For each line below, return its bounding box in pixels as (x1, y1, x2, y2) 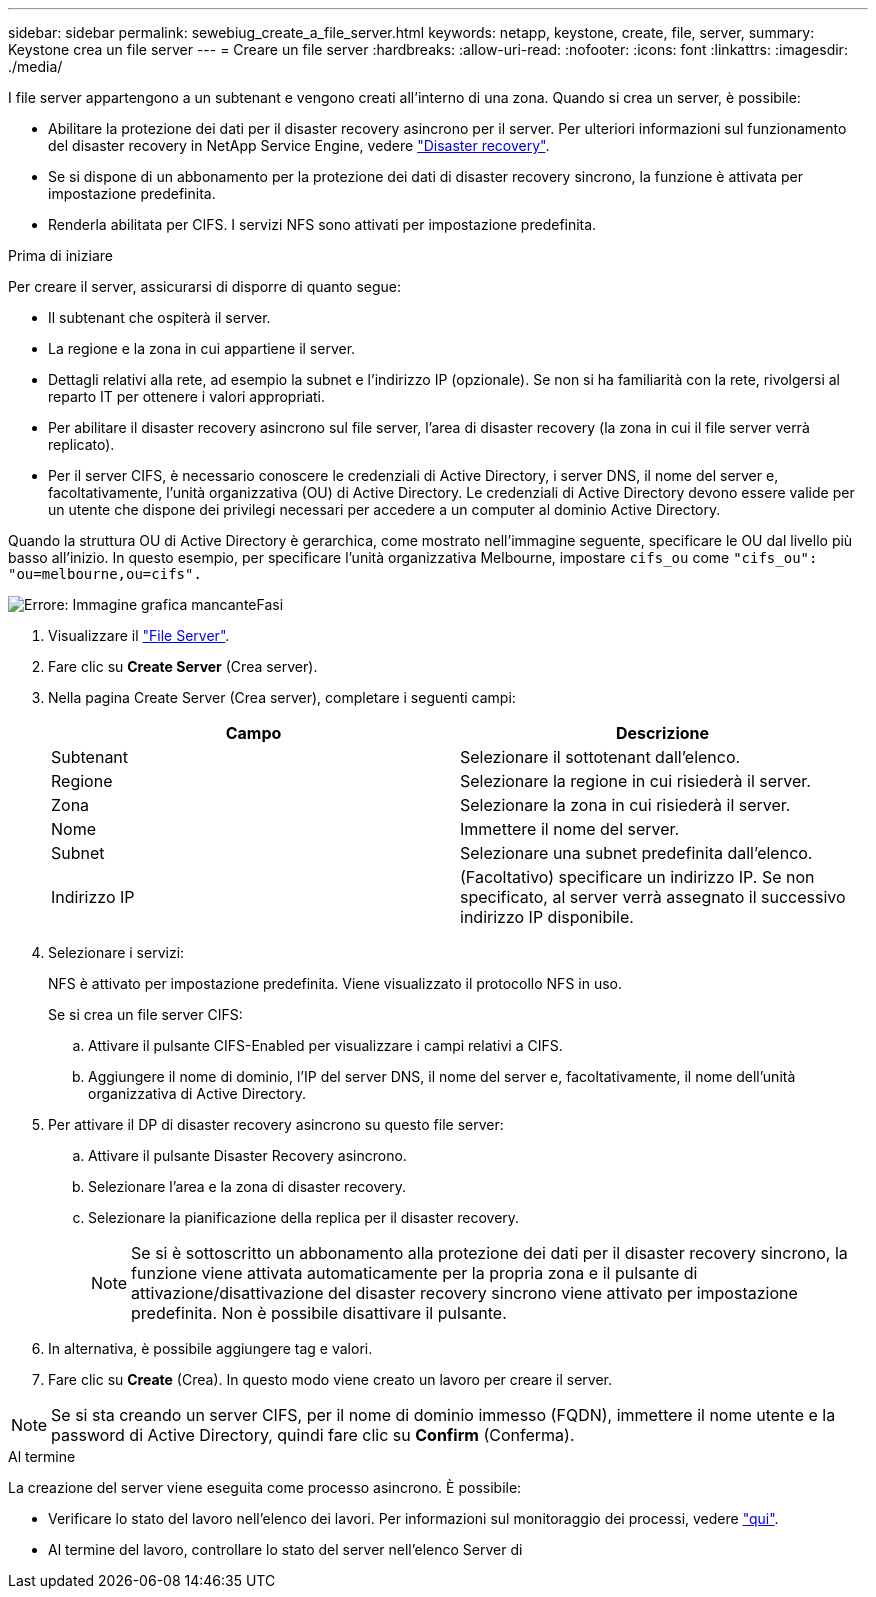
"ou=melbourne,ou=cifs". (8, 566, 202, 582)
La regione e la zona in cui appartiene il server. (48, 340, 356, 357)
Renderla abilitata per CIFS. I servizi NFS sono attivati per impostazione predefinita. (48, 216, 597, 233)
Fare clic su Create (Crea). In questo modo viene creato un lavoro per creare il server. (48, 1371, 613, 1388)
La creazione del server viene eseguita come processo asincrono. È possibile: (8, 1479, 522, 1496)
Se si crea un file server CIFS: (48, 1006, 243, 1023)
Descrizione (615, 723, 710, 743)
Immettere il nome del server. (460, 819, 680, 839)
